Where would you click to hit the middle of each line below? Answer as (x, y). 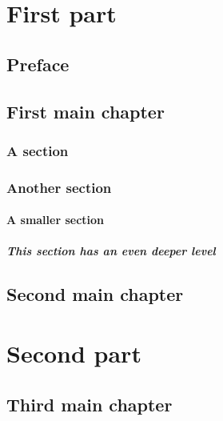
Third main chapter (90, 404)
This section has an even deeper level (111, 251)
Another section (59, 187)
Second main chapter (95, 294)
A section (38, 150)
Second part (74, 353)
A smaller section (56, 220)
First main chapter (86, 111)
